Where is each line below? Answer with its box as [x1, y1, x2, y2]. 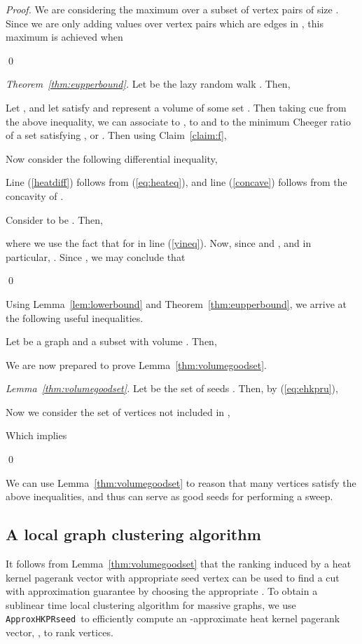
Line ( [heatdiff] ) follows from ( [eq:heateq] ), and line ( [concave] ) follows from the [6, 175, 347, 189]
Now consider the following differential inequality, [6, 151, 218, 166]
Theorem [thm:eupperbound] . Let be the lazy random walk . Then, [6, 76, 291, 91]
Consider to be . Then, [6, 212, 103, 227]
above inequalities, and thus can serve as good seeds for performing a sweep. [6, 489, 333, 504]
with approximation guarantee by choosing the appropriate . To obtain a [6, 584, 318, 598]
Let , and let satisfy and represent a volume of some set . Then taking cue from [6, 100, 347, 114]
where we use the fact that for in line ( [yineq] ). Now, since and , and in [6, 236, 312, 250]
